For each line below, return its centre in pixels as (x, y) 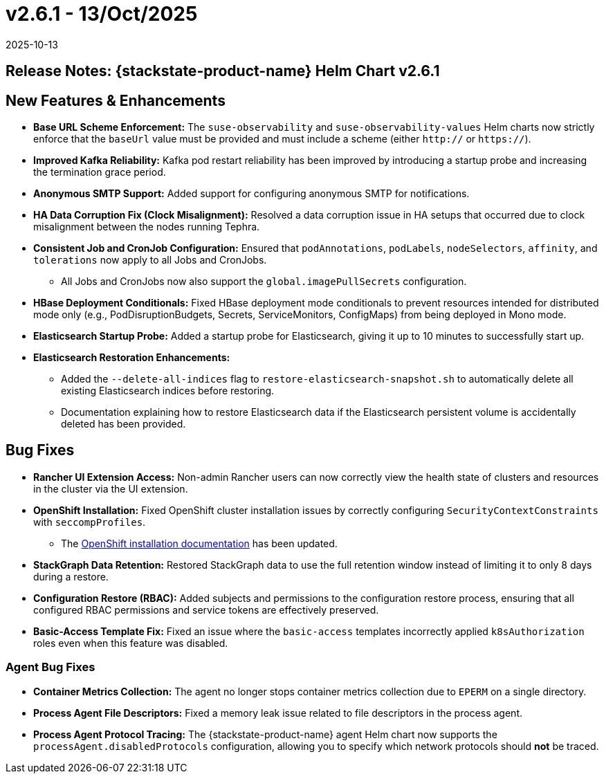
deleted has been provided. (123, 424)
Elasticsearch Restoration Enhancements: (132, 358)
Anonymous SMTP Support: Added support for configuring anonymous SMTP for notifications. (251, 194)
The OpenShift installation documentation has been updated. (199, 543)
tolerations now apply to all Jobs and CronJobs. (150, 260)
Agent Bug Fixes (51, 667)
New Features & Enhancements (116, 100)
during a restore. (71, 576)
